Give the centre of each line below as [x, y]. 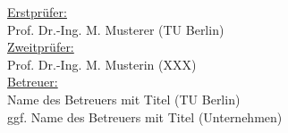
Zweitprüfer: [41, 47]
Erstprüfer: [37, 12]
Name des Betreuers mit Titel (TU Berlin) [124, 99]
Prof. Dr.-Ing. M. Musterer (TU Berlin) [116, 29]
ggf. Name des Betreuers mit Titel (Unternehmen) [145, 116]
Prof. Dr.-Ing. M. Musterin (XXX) [102, 64]
